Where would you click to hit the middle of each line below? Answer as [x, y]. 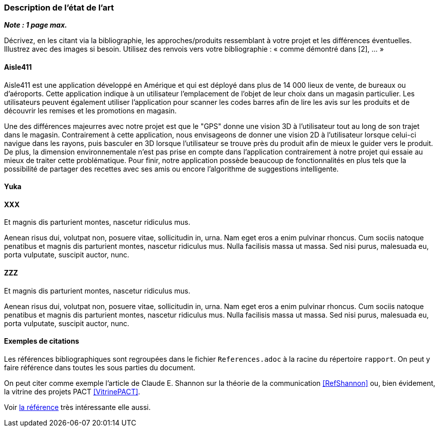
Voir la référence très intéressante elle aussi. [78, 407]
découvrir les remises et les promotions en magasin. [91, 110]
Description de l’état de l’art [59, 8]
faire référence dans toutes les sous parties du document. [100, 367]
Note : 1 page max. [36, 25]
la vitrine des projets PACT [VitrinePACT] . [72, 391]
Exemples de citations [42, 341]
